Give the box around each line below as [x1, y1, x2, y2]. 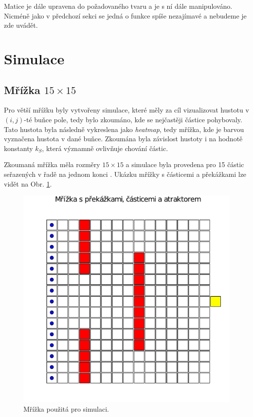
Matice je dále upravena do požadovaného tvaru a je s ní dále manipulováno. [4, 1, 233, 11]
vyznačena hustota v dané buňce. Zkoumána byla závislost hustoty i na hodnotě [4, 133, 243, 144]
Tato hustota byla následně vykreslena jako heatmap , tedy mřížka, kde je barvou [4, 124, 244, 134]
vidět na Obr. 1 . [4, 178, 52, 189]
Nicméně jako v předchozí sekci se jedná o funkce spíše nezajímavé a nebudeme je [4, 10, 247, 20]
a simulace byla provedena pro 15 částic [126, 159, 244, 170]
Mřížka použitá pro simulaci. [23, 403, 109, 414]
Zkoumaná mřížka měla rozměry [4, 159, 100, 170]
